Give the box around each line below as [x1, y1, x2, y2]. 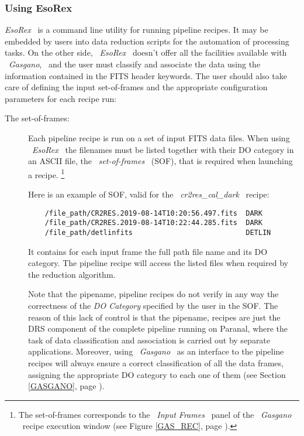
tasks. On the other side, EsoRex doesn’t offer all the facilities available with [5, 46, 287, 59]
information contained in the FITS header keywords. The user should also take [5, 69, 287, 81]
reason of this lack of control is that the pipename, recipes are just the [28, 311, 281, 323]
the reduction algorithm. [28, 268, 116, 280]
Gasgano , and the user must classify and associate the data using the [9, 58, 261, 70]
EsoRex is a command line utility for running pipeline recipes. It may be [5, 23, 268, 36]
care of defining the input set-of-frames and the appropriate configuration [5, 81, 268, 93]
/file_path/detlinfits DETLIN [44, 228, 271, 237]
